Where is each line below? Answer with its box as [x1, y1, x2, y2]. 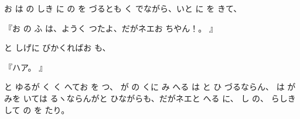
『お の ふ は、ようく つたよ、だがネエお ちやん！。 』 [4, 22, 217, 34]
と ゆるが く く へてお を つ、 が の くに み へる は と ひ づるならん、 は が [4, 80, 296, 93]
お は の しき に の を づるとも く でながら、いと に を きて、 [4, 2, 242, 14]
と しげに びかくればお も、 [4, 41, 111, 54]
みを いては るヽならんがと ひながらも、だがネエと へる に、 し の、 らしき [4, 92, 296, 104]
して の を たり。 [4, 103, 70, 116]
